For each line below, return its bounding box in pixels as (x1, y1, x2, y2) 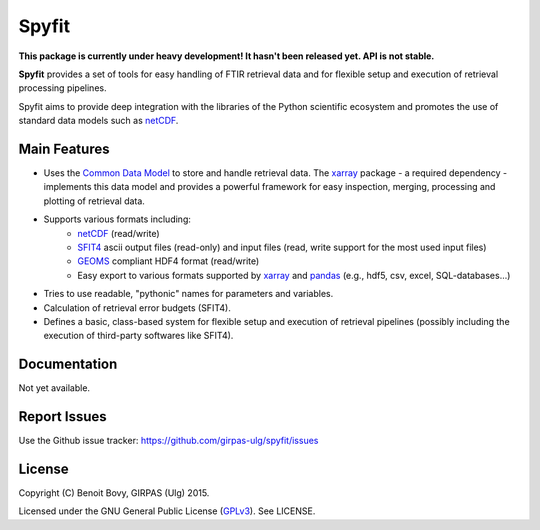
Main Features (18, 140, 110, 157)
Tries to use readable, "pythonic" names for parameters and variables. (43, 288, 334, 300)
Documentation (18, 356, 118, 373)
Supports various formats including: (43, 213, 192, 225)
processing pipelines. (18, 82, 107, 94)
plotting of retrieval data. (43, 195, 145, 207)
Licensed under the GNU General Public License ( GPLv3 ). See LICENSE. (18, 505, 316, 517)
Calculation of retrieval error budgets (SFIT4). (43, 301, 232, 314)
